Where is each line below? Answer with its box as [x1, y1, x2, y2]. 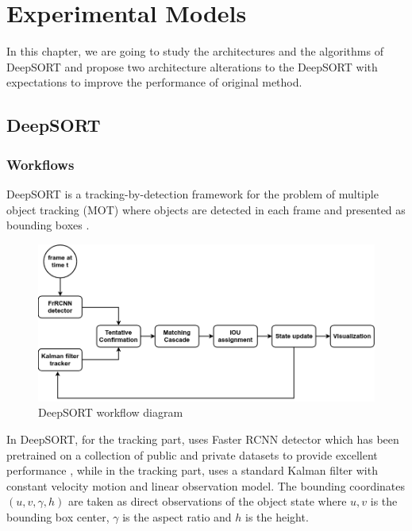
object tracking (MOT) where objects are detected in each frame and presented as [6, 201, 406, 217]
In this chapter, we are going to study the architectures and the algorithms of [6, 43, 383, 60]
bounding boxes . [6, 217, 90, 233]
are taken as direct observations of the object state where [67, 493, 347, 510]
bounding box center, [6, 509, 110, 525]
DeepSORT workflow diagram [38, 404, 183, 421]
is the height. [245, 509, 309, 525]
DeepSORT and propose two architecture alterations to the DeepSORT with [6, 58, 378, 75]
